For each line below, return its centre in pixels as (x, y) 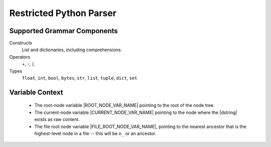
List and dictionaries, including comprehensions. (72, 50)
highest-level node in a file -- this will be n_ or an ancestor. (95, 133)
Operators (20, 57)
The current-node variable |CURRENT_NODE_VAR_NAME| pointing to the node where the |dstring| (136, 112)
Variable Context (36, 92)
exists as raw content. (57, 119)
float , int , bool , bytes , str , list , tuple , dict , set (80, 78)
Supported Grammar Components (63, 31)
